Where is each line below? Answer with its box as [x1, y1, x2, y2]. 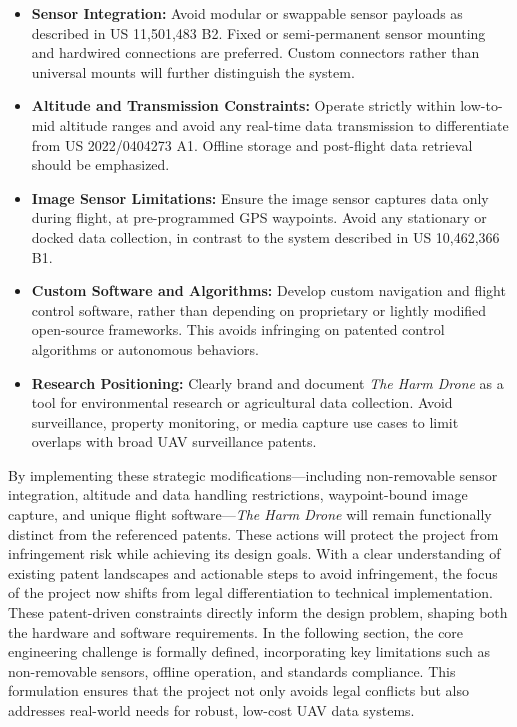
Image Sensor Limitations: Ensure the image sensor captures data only [31, 187, 489, 208]
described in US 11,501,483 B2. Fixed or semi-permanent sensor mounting [31, 22, 486, 43]
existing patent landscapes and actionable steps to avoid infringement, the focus [8, 562, 498, 583]
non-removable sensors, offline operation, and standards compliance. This [8, 660, 456, 681]
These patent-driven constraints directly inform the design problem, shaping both [8, 602, 508, 623]
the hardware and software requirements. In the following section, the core [8, 621, 464, 642]
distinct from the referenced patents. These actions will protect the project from [8, 523, 499, 544]
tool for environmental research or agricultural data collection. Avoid [31, 392, 453, 413]
